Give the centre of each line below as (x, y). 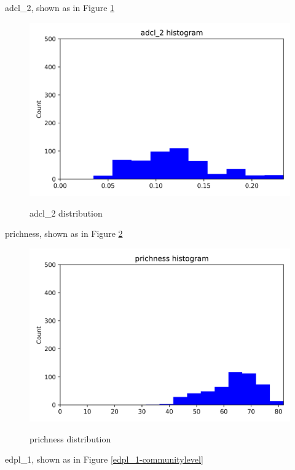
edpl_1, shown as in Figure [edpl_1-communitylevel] (104, 459)
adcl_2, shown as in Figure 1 (60, 7)
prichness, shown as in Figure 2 (64, 233)
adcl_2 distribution (66, 213)
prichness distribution (70, 438)
